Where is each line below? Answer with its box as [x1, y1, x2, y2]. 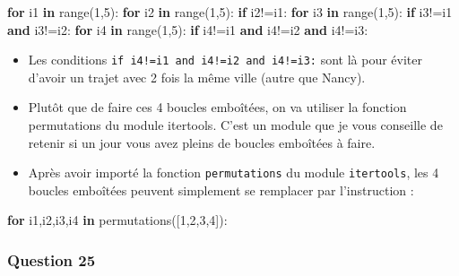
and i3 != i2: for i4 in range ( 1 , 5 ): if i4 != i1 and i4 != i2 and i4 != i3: [7, 20, 368, 39]
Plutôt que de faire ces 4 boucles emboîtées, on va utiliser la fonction [28, 98, 407, 116]
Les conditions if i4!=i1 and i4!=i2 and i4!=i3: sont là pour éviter [28, 50, 423, 69]
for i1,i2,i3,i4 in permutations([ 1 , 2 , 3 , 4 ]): [7, 211, 228, 229]
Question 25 [7, 248, 96, 271]
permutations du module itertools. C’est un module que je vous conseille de [28, 116, 443, 134]
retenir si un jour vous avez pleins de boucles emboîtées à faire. [28, 133, 376, 151]
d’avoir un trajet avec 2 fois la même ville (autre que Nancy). [28, 67, 366, 86]
